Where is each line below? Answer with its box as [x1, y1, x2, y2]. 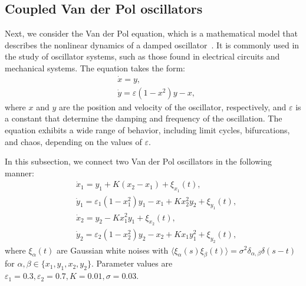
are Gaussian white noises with [56, 244, 169, 256]
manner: [5, 166, 34, 179]
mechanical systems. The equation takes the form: [5, 61, 185, 74]
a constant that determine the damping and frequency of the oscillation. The [5, 112, 282, 124]
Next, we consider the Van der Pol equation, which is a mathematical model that [5, 27, 298, 40]
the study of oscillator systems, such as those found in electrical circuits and [5, 50, 280, 63]
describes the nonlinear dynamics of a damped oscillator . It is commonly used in [5, 38, 300, 51]
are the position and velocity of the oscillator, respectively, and [58, 100, 287, 113]
